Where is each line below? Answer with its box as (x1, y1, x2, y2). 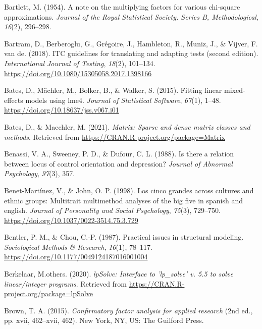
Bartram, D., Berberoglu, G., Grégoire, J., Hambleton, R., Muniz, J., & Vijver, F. (4, 38, 258, 48)
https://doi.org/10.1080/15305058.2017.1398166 (4, 68, 152, 78)
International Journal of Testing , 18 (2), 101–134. (4, 58, 155, 68)
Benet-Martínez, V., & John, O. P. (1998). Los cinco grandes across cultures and (4, 185, 254, 195)
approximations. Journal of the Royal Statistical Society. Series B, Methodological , (4, 11, 258, 22)
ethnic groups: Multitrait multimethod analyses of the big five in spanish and (4, 195, 243, 205)
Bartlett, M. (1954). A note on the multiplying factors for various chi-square (4, 2, 240, 12)
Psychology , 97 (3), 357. (4, 168, 75, 179)
